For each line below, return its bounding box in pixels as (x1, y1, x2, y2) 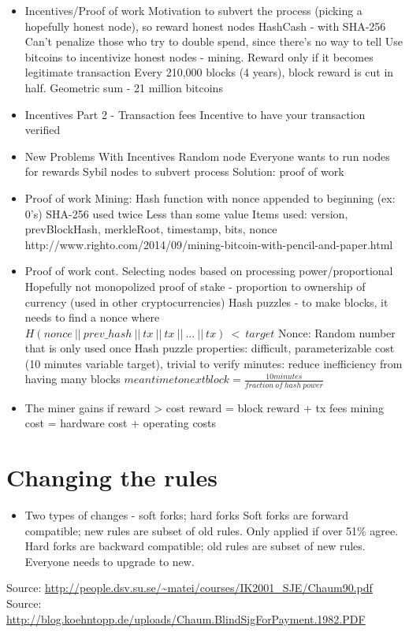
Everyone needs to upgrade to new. (24, 553, 195, 569)
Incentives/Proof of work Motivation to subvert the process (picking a (24, 2, 363, 18)
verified (24, 121, 61, 138)
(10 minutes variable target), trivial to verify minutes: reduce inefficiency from (24, 355, 403, 371)
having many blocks (24, 370, 121, 387)
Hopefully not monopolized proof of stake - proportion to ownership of (24, 277, 366, 294)
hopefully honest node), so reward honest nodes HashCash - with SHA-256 (24, 17, 386, 34)
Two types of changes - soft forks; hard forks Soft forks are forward (24, 507, 349, 523)
